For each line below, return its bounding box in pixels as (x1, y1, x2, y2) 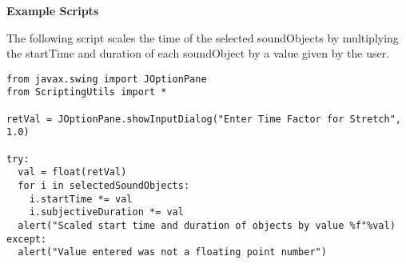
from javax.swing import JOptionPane (6, 73, 207, 85)
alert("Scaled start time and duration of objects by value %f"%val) (18, 220, 396, 231)
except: (6, 233, 47, 245)
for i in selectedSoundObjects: (18, 180, 190, 192)
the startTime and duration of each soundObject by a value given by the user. (6, 45, 390, 62)
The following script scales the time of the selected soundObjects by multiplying (6, 29, 399, 46)
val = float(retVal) (18, 166, 127, 178)
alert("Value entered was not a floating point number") (18, 246, 327, 258)
